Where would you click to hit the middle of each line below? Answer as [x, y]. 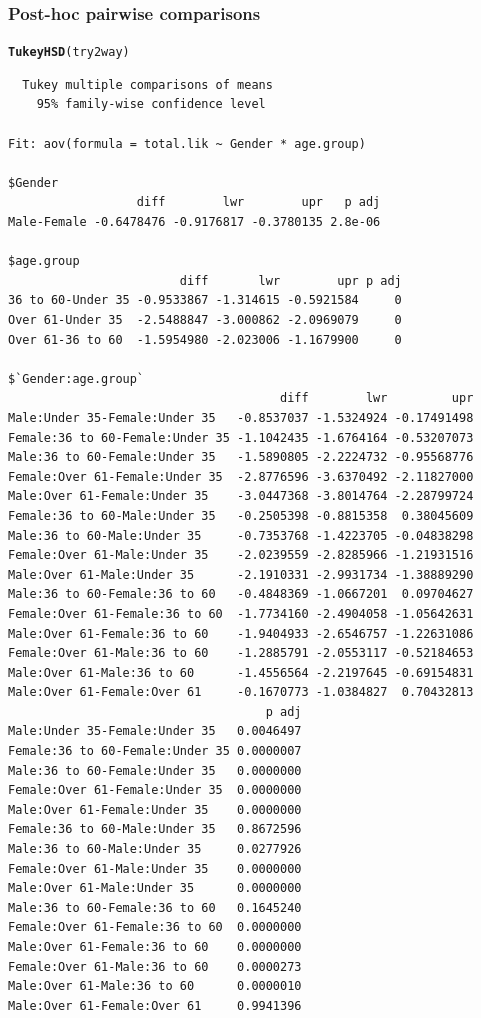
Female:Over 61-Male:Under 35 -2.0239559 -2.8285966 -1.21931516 [241, 555]
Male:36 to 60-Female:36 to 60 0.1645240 [155, 907]
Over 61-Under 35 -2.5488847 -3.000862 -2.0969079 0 [205, 320]
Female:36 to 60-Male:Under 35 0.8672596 [155, 829]
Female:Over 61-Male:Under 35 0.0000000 [155, 868]
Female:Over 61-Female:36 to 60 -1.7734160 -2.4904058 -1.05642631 [241, 613]
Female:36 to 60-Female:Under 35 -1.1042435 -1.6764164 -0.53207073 [241, 437]
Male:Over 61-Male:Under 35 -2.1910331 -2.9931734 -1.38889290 [241, 574]
